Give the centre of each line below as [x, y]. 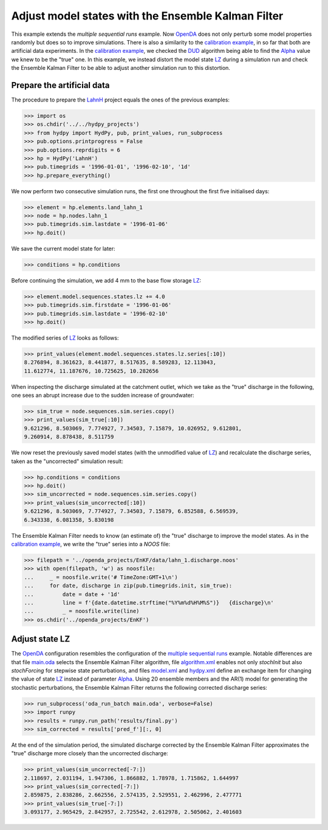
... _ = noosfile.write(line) [82, 611]
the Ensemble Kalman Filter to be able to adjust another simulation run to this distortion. [121, 68]
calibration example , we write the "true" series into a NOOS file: [91, 544]
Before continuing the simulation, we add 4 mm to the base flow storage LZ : [106, 280]
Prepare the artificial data [60, 85]
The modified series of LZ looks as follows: [65, 338]
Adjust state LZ [41, 639]
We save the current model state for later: [63, 249]
